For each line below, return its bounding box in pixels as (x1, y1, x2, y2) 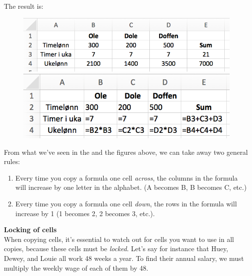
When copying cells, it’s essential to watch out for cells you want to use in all (4, 234, 234, 244)
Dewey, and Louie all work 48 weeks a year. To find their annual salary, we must (4, 253, 244, 263)
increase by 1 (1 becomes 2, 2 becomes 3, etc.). (15, 208, 155, 218)
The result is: (4, 1, 44, 11)
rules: (4, 156, 20, 166)
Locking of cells (4, 224, 57, 235)
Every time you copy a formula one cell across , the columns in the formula (15, 172, 238, 183)
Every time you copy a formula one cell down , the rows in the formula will (15, 198, 237, 208)
